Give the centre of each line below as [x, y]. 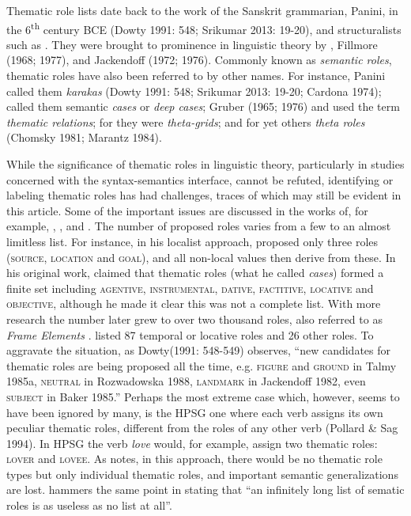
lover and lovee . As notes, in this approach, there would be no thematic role [194, 459]
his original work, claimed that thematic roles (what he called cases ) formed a [195, 273]
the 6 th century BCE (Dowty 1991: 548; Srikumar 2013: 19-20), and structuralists [204, 28]
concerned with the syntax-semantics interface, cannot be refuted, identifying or [200, 179]
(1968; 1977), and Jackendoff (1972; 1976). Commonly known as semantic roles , [199, 60]
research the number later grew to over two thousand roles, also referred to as [194, 319]
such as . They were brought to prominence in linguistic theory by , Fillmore [192, 44]
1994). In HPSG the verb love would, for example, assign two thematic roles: [192, 443]
